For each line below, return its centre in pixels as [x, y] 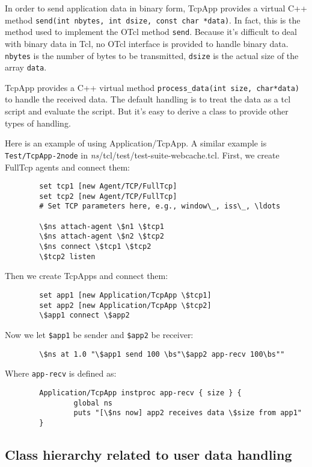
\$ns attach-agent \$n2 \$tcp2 [102, 237]
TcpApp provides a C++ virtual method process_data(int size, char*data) [152, 87]
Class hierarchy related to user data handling [148, 454]
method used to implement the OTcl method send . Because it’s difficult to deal [151, 32]
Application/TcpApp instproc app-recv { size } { [140, 393]
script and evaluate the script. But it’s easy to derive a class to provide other [147, 111]
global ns [93, 403]
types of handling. [38, 123]
